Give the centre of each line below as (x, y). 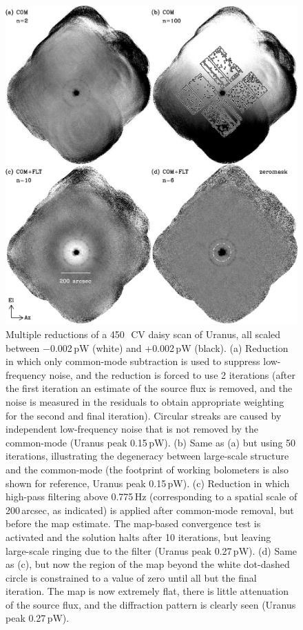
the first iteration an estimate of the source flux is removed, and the (149, 388)
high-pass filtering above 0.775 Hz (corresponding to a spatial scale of (151, 496)
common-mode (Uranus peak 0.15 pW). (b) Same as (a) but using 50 (151, 442)
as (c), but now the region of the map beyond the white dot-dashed (148, 564)
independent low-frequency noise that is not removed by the (132, 429)
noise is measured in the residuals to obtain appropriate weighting (145, 401)
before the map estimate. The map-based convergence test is (133, 523)
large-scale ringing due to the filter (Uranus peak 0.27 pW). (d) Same (151, 550)
